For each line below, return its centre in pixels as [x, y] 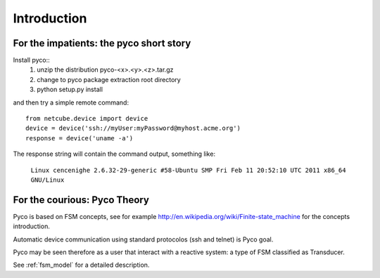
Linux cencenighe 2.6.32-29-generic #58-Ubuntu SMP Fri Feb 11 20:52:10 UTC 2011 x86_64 [188, 170]
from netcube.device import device [87, 119]
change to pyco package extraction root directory [109, 79]
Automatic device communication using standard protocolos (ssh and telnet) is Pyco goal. [143, 239]
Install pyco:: [32, 60]
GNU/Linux [47, 180]
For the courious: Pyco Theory [81, 200]
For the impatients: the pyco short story [102, 43]
